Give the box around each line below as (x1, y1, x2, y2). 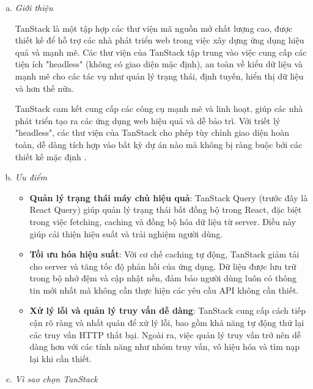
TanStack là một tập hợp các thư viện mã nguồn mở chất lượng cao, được (15, 21, 293, 34)
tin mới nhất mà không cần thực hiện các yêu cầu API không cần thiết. (29, 283, 299, 296)
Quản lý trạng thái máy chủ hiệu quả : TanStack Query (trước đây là (29, 191, 308, 204)
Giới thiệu (15, 1, 53, 13)
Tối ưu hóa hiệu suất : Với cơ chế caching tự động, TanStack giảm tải (29, 248, 300, 261)
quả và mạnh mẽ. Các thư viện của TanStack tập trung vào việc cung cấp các (15, 45, 307, 58)
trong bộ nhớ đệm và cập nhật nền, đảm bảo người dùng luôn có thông (29, 272, 297, 284)
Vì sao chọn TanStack (15, 372, 98, 385)
